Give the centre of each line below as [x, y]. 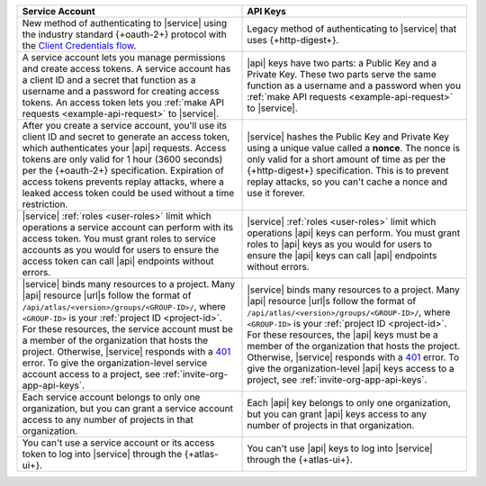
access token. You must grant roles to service [119, 238]
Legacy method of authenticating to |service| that [352, 29]
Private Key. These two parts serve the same [342, 74]
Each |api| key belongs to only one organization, [349, 403]
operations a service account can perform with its [128, 227]
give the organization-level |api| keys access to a [351, 369]
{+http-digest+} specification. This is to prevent [348, 171]
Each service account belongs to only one [111, 397]
